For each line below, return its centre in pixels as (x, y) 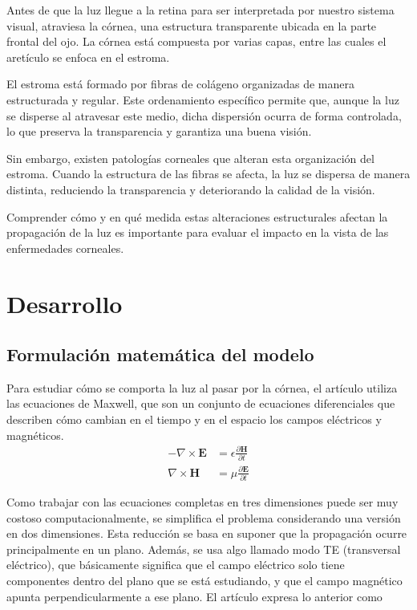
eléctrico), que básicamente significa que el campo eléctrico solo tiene (176, 565)
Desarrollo (65, 303)
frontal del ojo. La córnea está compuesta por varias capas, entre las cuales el (196, 41)
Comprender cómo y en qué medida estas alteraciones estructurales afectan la (197, 216)
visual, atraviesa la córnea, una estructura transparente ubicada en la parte (192, 25)
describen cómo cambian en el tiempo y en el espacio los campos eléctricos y (194, 419)
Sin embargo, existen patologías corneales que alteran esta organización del (190, 158)
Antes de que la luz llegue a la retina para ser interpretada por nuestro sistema (200, 10)
